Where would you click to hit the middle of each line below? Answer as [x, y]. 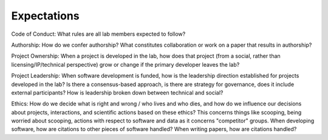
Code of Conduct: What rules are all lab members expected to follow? [98, 34]
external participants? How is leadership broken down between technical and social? [117, 92]
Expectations [45, 16]
